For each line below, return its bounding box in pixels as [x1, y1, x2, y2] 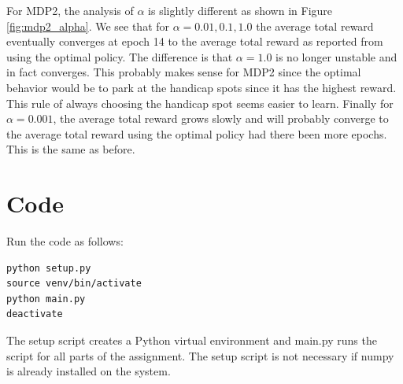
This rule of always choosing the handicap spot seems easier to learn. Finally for [6, 94, 394, 111]
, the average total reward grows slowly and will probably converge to [53, 110, 389, 127]
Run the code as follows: [6, 233, 124, 249]
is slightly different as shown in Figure [148, 2, 333, 18]
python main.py [6, 293, 86, 305]
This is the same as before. [6, 141, 135, 157]
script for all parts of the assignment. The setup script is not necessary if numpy [6, 347, 394, 364]
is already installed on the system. [6, 363, 171, 379]
